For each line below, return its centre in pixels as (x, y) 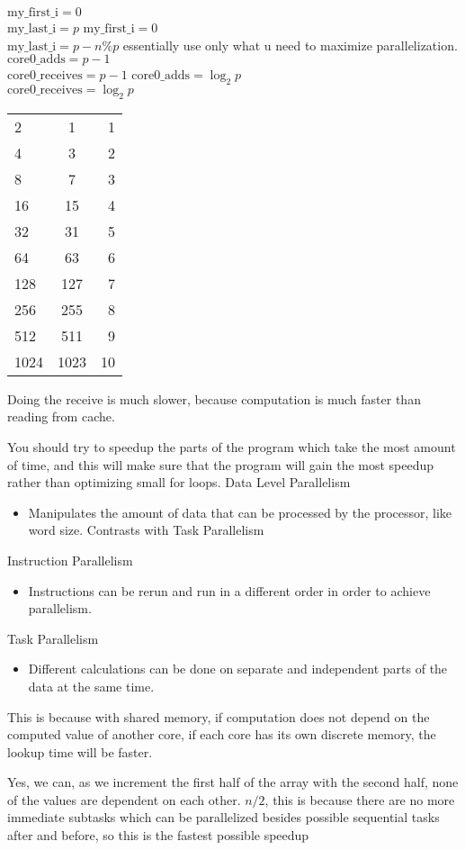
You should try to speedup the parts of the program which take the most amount (232, 446)
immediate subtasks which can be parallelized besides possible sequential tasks (224, 817)
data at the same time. (91, 686)
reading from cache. (61, 416)
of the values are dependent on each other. (124, 799)
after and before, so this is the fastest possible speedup (158, 835)
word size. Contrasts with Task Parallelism (146, 530)
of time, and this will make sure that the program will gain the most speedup (221, 464)
